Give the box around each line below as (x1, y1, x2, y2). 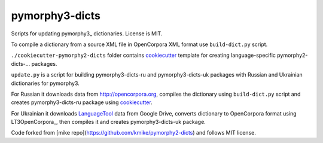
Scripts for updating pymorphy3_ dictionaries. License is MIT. (11, 30, 163, 37)
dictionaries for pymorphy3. (11, 80, 80, 87)
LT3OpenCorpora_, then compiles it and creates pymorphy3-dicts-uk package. (11, 118, 206, 126)
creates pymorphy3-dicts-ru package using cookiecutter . (11, 99, 153, 106)
